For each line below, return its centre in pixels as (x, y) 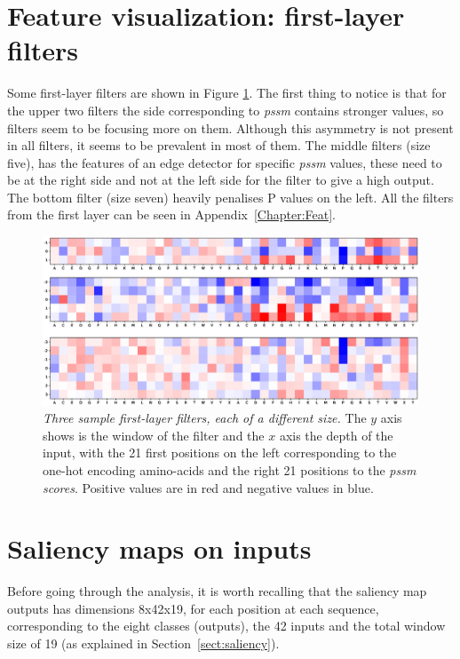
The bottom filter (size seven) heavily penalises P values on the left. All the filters (230, 197)
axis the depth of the (336, 435)
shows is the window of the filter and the (154, 435)
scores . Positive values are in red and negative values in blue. (208, 487)
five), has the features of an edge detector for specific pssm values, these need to (225, 162)
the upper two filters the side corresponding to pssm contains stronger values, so (226, 110)
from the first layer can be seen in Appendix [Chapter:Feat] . (172, 214)
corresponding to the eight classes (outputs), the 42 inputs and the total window (226, 626)
